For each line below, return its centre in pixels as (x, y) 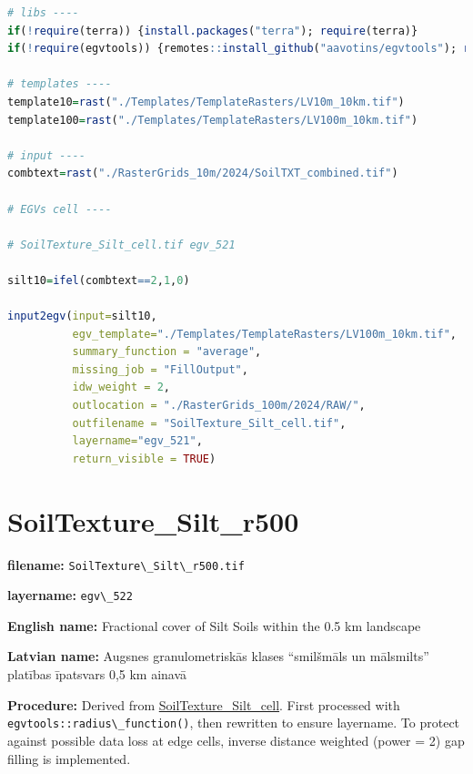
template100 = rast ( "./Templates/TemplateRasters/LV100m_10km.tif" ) (213, 120)
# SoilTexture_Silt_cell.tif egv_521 (121, 244)
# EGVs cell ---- (60, 209)
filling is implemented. (69, 758)
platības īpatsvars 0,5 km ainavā (97, 674)
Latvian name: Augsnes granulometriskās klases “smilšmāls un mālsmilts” (218, 656)
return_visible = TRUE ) (144, 458)
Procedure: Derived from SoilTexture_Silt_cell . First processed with (204, 704)
